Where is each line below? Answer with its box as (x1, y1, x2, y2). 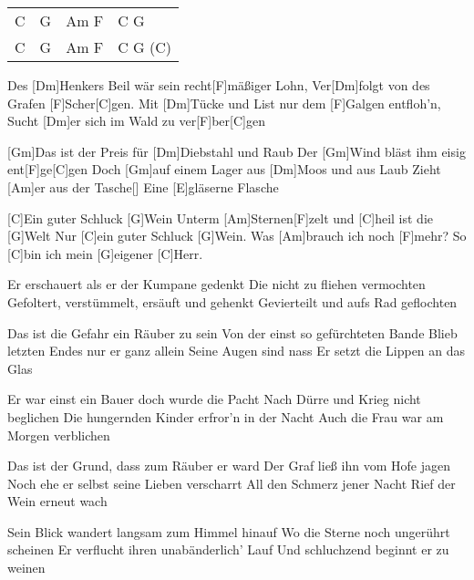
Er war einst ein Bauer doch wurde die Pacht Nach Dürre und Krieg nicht (7, 389, 421, 409)
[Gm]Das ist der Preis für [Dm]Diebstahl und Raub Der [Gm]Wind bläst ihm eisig (7, 141, 466, 161)
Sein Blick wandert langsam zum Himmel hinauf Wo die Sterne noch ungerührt (7, 522, 450, 541)
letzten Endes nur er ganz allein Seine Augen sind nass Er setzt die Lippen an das (7, 341, 466, 360)
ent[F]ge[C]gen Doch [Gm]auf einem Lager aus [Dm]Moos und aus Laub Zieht (7, 160, 441, 179)
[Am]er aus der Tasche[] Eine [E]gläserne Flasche (7, 177, 279, 196)
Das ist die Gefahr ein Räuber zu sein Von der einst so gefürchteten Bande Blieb (7, 323, 458, 342)
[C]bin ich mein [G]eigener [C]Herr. (7, 243, 203, 263)
